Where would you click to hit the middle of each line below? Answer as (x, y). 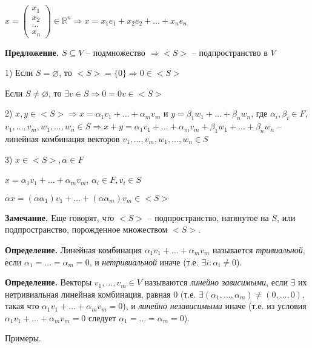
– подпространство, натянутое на (208, 217)
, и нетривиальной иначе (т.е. (144, 261)
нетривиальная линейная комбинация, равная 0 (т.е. (101, 294)
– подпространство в (230, 52)
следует (102, 317)
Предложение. (32, 52)
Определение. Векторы (48, 282)
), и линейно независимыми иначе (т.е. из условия (214, 306)
